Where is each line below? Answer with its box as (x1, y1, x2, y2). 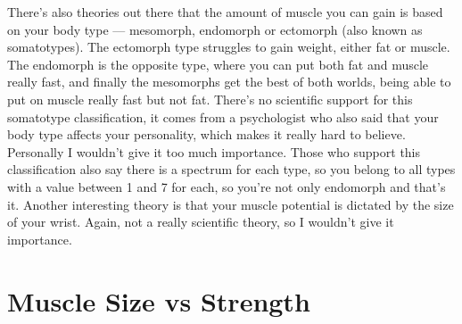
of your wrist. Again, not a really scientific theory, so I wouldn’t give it (7, 212, 394, 231)
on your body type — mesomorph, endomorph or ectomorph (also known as (7, 20, 423, 38)
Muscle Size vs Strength (7, 282, 310, 319)
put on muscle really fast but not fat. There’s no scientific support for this (7, 89, 413, 108)
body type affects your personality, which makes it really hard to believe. (7, 125, 406, 144)
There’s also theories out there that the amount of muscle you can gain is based (7, 3, 443, 21)
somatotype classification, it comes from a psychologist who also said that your (7, 107, 439, 126)
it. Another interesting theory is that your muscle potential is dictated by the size (7, 195, 454, 213)
